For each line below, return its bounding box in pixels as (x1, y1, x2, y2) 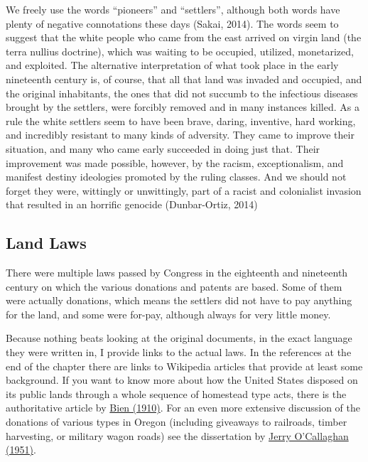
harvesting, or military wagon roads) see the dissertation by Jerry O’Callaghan (6, 428, 349, 443)
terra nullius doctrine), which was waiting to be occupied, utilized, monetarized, (6, 43, 354, 58)
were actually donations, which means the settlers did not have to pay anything (6, 293, 352, 308)
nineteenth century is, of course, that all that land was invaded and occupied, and (6, 71, 362, 86)
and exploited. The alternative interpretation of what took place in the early (6, 58, 339, 72)
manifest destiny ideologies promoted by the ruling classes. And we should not (6, 169, 347, 184)
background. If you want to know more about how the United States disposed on (6, 372, 358, 387)
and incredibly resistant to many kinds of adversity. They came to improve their (6, 127, 355, 142)
